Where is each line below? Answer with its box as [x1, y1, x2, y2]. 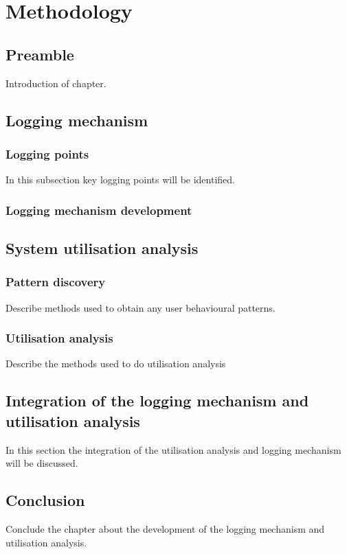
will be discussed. [5, 456, 78, 470]
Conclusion [5, 489, 85, 511]
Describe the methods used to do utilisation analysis [5, 356, 226, 371]
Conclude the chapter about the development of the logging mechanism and [5, 522, 325, 535]
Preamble [5, 43, 74, 65]
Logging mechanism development [5, 201, 192, 218]
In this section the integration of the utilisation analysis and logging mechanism [5, 442, 342, 457]
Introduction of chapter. [5, 76, 107, 90]
